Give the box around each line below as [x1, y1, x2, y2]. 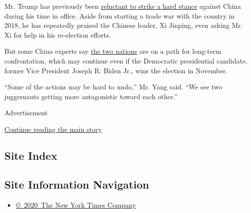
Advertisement [4, 107, 48, 118]
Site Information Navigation [4, 176, 149, 192]
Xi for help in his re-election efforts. [4, 29, 111, 40]
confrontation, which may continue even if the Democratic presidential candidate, [4, 55, 248, 65]
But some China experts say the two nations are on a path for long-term [4, 46, 221, 56]
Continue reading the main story [4, 124, 102, 134]
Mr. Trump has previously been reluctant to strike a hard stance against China [4, 1, 241, 11]
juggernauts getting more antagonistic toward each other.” [4, 91, 178, 101]
